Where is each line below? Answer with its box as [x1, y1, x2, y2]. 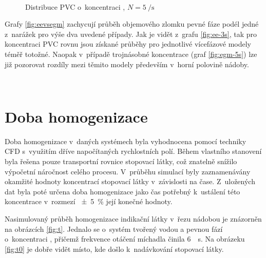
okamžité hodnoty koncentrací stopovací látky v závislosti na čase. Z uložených [5, 176, 255, 187]
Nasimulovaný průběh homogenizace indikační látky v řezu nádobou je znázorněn [5, 213, 262, 224]
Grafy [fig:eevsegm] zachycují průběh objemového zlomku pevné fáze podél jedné [5, 18, 259, 29]
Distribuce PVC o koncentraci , [25, 1, 125, 12]
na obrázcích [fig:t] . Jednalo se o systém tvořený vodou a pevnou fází [5, 223, 223, 234]
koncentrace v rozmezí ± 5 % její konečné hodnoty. [5, 196, 173, 207]
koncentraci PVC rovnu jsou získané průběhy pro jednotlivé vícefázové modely [5, 38, 252, 49]
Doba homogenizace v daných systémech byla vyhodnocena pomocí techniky [5, 135, 246, 146]
